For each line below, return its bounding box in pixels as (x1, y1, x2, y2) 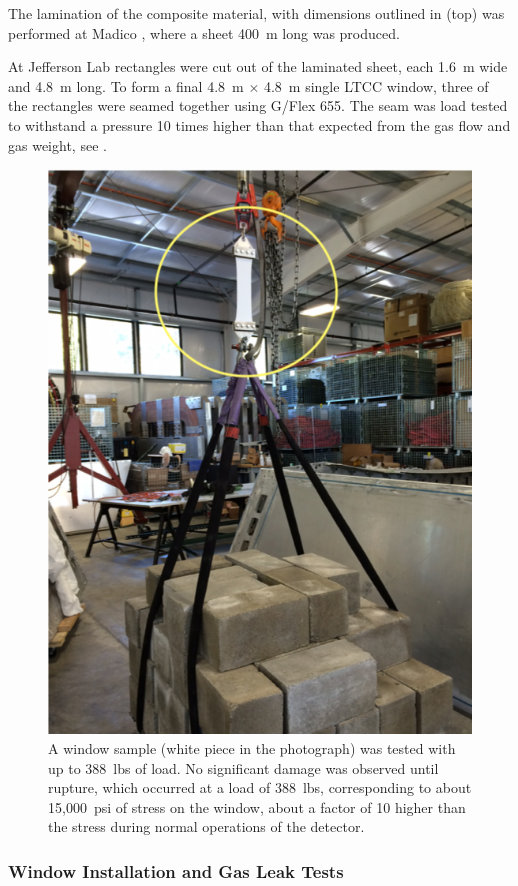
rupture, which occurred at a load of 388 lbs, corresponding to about (48, 777, 472, 798)
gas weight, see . (8, 134, 107, 155)
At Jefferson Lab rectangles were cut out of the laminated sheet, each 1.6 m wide (8, 56, 508, 77)
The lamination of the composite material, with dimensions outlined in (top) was (8, 3, 505, 23)
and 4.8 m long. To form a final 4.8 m (8, 75, 244, 96)
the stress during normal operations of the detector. (48, 816, 365, 837)
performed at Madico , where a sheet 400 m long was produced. (8, 22, 400, 43)
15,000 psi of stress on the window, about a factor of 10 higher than (48, 796, 466, 817)
